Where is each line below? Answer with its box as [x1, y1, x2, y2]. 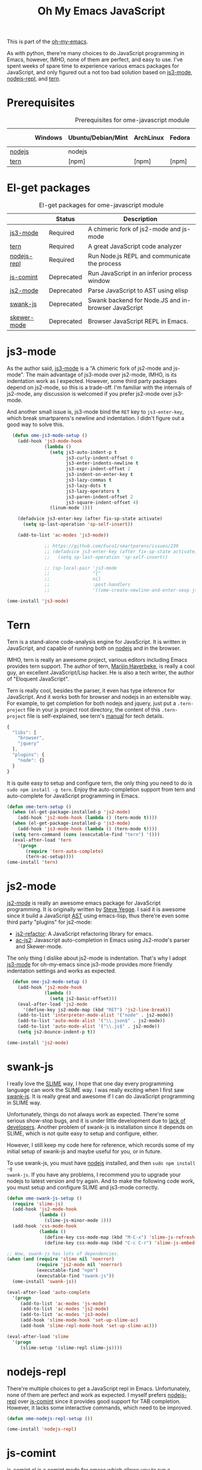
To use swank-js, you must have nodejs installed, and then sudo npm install [7, 1159, 196, 1167]
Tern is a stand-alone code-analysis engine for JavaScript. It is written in [7, 638, 186, 645]
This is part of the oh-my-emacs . [7, 38, 89, 46]
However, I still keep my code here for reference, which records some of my [7, 1141, 194, 1149]
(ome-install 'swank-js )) [12, 1278, 77, 1284]
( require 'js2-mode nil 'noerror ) [36, 1262, 122, 1268]
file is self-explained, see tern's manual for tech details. [27, 712, 164, 719]
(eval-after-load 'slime [7, 1333, 69, 1339]
